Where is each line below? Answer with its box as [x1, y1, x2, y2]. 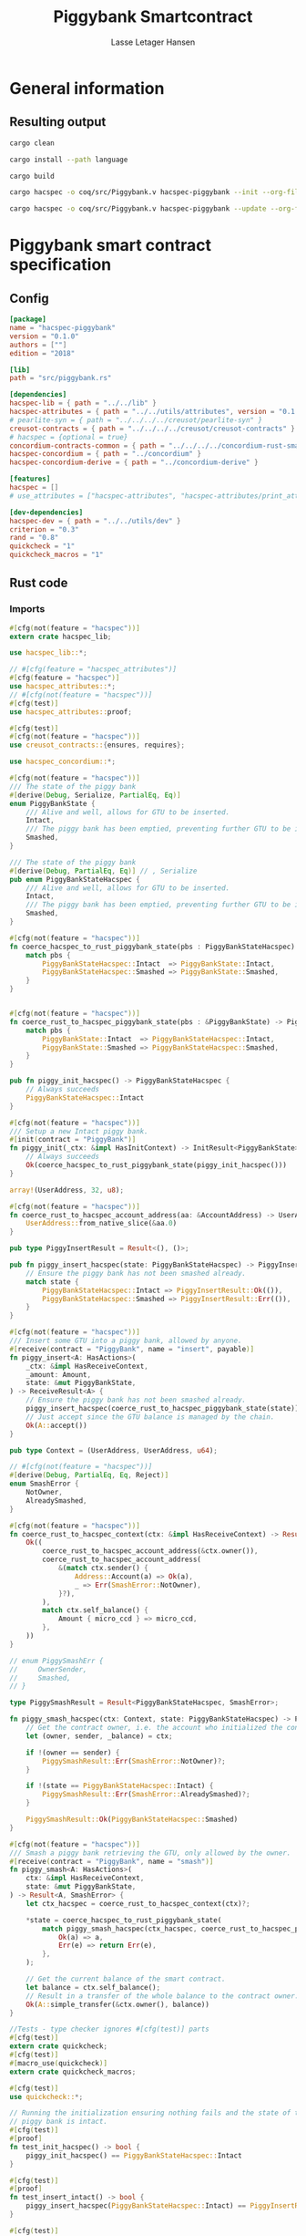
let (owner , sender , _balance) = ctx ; [25, 1731, 173, 1741]
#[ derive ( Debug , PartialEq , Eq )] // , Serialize [9, 866, 198, 875]
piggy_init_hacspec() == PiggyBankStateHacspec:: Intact [25, 2150, 243, 2160]
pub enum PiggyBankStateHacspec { [9, 875, 141, 884]
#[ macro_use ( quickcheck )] [9, 2058, 107, 2067]
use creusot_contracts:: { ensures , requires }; [9, 740, 185, 750]
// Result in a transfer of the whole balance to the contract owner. [25, 1991, 300, 2001]
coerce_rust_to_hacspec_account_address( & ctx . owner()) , [42, 1547, 259, 1556]
